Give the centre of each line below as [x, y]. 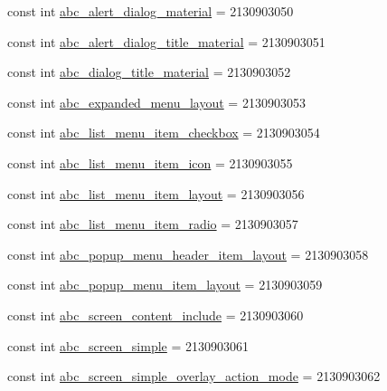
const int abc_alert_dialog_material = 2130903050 [151, 11]
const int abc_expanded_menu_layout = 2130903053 [156, 102]
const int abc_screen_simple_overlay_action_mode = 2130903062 [194, 376]
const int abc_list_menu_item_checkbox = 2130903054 [164, 133]
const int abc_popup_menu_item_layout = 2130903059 [165, 285]
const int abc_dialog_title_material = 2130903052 [149, 72]
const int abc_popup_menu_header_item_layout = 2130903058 [188, 254]
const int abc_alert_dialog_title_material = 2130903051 [166, 41]
